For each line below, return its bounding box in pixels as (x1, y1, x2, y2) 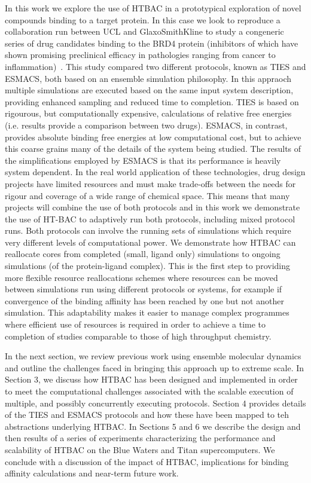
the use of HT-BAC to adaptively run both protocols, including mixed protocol (5, 212, 295, 225)
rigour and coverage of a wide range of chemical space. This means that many (5, 189, 290, 201)
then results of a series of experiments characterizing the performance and (5, 432, 276, 444)
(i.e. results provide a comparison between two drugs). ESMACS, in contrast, (5, 118, 288, 131)
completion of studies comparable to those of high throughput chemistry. (5, 329, 272, 342)
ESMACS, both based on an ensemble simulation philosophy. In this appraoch (5, 72, 292, 84)
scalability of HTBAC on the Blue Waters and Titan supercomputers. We (5, 443, 275, 456)
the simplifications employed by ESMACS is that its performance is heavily (5, 154, 281, 166)
